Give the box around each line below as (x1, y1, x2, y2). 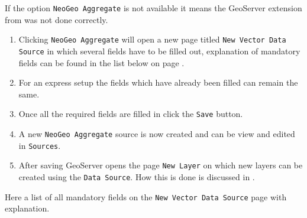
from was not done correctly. (5, 13, 108, 25)
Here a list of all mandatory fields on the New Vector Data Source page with (5, 190, 287, 203)
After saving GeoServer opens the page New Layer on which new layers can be (18, 159, 303, 171)
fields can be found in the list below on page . (18, 56, 185, 69)
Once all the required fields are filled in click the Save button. (18, 108, 243, 120)
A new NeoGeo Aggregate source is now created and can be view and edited (18, 128, 295, 139)
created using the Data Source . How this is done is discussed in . (18, 170, 255, 183)
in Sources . (18, 139, 61, 151)
